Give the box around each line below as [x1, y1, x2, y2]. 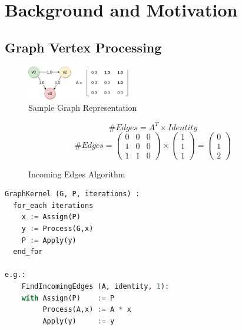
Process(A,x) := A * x [42, 305, 131, 314]
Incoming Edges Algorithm [28, 167, 125, 180]
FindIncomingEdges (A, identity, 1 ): [21, 282, 170, 291]
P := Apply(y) [21, 236, 77, 245]
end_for [13, 247, 43, 256]
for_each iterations [13, 201, 94, 210]
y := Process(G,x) [21, 225, 94, 233]
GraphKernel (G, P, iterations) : [5, 190, 140, 199]
